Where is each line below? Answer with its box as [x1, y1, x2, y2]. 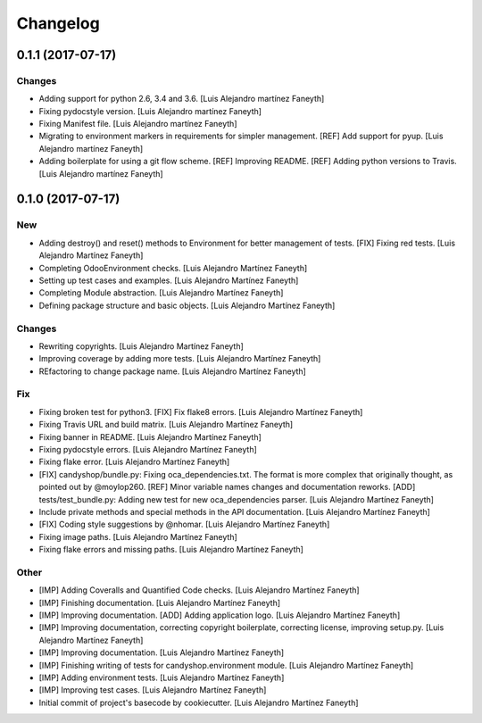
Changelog [16, 13, 100, 33]
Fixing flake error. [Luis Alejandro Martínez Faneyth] [38, 456, 230, 468]
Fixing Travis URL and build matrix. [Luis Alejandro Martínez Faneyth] [38, 420, 294, 430]
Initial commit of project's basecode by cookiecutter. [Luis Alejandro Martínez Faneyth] [38, 697, 359, 708]
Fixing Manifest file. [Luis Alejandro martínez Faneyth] [38, 119, 237, 129]
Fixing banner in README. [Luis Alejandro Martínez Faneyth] [38, 431, 262, 442]
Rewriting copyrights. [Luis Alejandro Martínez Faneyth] [38, 340, 245, 352]
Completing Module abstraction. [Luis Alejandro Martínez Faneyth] [38, 287, 284, 298]
